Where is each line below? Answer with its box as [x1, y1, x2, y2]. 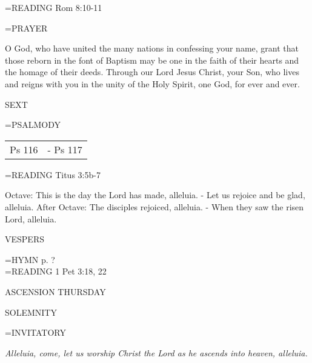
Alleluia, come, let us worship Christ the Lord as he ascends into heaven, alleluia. [5, 346, 308, 359]
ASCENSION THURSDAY [5, 285, 106, 298]
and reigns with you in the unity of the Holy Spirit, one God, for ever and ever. [5, 77, 300, 90]
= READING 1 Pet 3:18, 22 [5, 265, 107, 278]
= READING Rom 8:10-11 [5, 1, 102, 13]
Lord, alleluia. [5, 212, 57, 225]
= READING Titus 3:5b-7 [5, 168, 101, 181]
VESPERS [5, 233, 44, 245]
